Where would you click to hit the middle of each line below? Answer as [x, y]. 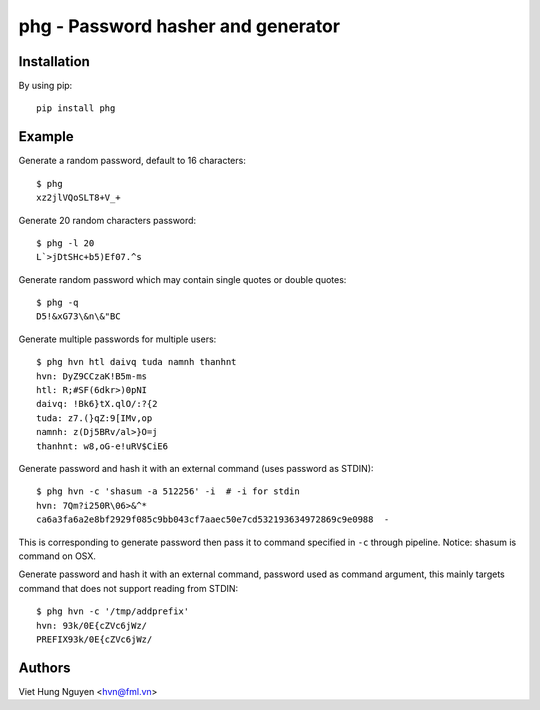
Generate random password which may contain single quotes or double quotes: [182, 279]
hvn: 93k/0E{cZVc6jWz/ [92, 625]
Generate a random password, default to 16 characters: [132, 161]
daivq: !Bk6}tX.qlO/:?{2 [97, 404]
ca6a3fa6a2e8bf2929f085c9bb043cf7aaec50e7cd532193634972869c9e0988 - [213, 519]
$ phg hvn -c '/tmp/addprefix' [113, 611]
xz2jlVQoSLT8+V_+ [78, 198]
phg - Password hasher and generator [179, 26]
